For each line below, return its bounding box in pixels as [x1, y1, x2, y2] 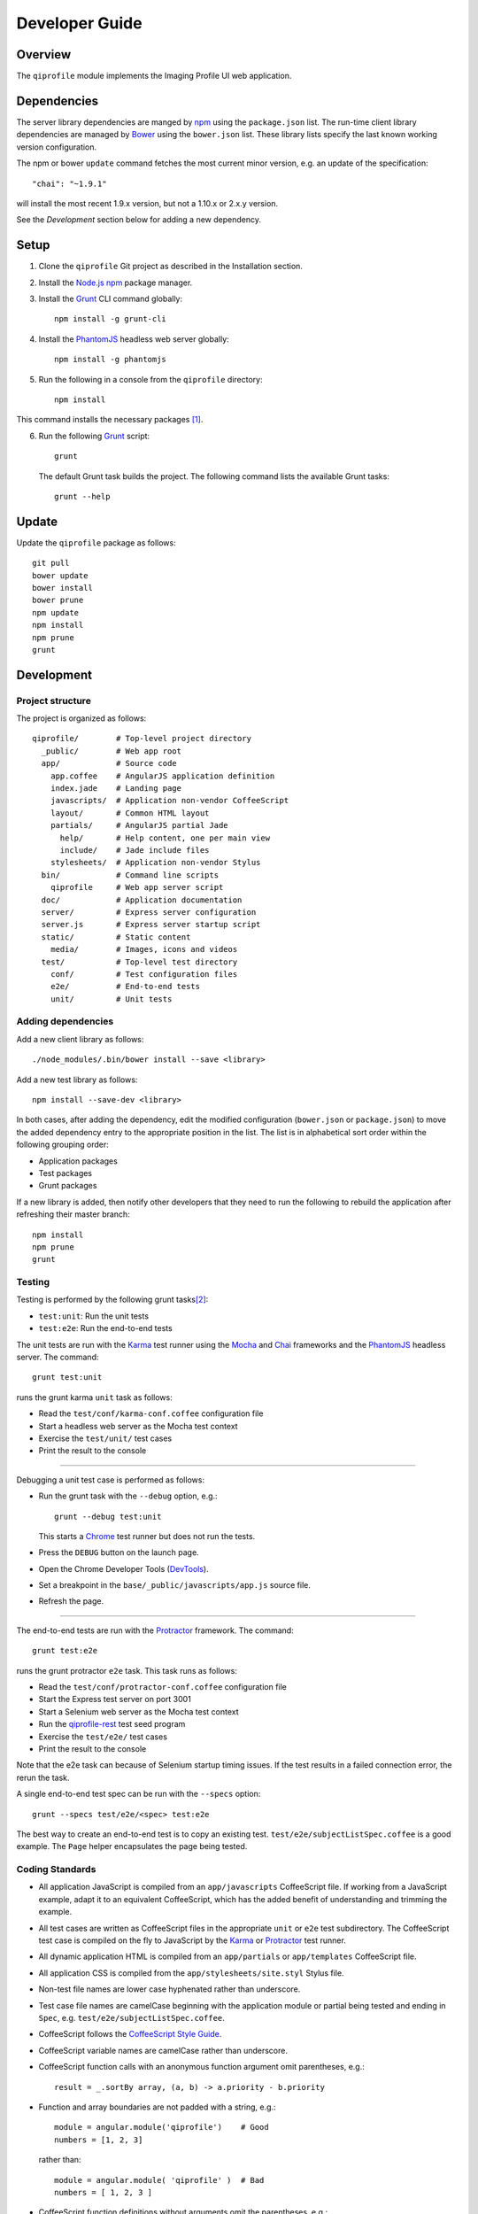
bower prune [32, 595, 84, 606]
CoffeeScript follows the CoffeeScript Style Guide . [38, 2029, 222, 2040]
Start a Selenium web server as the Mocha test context [38, 1706, 239, 1717]
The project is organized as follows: [16, 713, 147, 724]
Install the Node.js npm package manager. [38, 277, 193, 288]
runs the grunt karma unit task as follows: [16, 1391, 173, 1403]
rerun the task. [16, 1772, 70, 1783]
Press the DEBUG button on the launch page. [38, 1547, 199, 1558]
